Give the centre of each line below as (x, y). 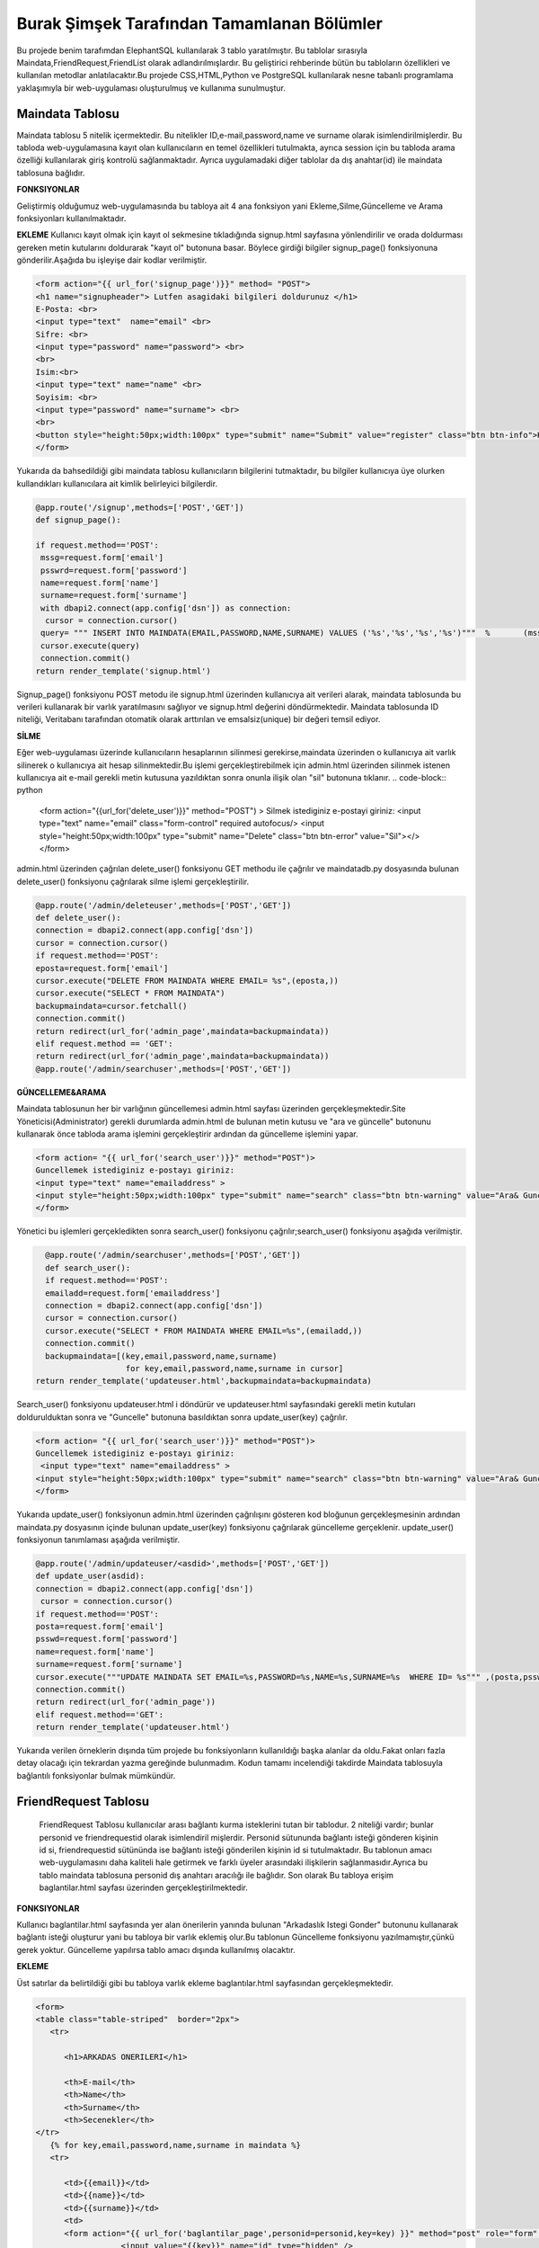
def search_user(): (88, 1267)
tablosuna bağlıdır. (51, 173)
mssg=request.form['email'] (102, 558)
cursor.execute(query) (91, 646)
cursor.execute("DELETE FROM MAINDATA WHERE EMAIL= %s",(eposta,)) (187, 981)
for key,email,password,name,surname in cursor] (234, 1368)
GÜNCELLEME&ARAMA (62, 1092)
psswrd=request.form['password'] (114, 570)
